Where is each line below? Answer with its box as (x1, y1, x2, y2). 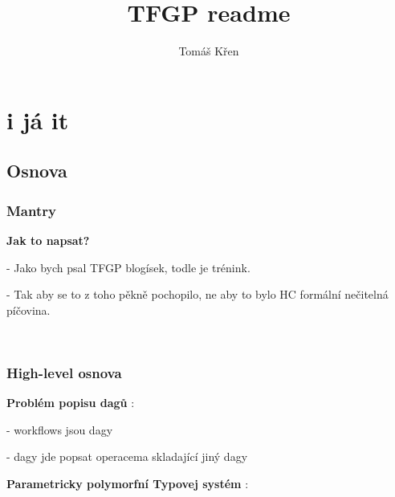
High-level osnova (6, 362, 122, 382)
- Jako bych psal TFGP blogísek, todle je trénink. (6, 259, 250, 275)
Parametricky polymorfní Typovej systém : (6, 475, 249, 491)
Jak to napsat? (6, 231, 90, 248)
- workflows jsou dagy (6, 421, 113, 438)
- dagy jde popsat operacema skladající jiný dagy (6, 448, 248, 465)
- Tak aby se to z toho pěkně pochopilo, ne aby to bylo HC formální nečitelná (6, 286, 389, 303)
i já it (6, 103, 69, 136)
